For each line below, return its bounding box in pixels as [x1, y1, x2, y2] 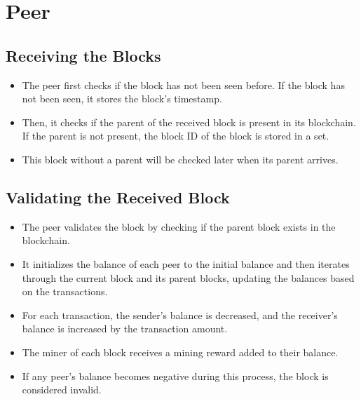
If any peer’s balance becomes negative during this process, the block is [22, 368, 329, 383]
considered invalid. [22, 382, 102, 397]
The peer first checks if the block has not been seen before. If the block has [22, 77, 345, 92]
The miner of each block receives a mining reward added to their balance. [22, 344, 339, 359]
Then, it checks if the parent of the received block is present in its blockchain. [22, 114, 356, 129]
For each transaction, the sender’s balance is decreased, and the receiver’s [22, 307, 338, 322]
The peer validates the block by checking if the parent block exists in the [22, 219, 336, 234]
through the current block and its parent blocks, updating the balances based [22, 270, 355, 285]
